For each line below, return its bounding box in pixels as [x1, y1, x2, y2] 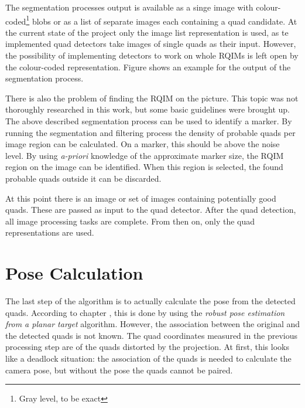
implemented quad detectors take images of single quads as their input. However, [5, 38, 296, 50]
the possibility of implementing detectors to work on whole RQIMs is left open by [5, 49, 299, 62]
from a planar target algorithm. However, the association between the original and [5, 318, 300, 330]
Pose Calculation [5, 261, 143, 285]
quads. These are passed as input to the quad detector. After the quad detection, [5, 203, 296, 216]
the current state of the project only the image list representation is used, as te [5, 26, 289, 38]
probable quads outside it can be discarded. [5, 172, 162, 184]
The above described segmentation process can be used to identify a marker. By [5, 115, 292, 127]
